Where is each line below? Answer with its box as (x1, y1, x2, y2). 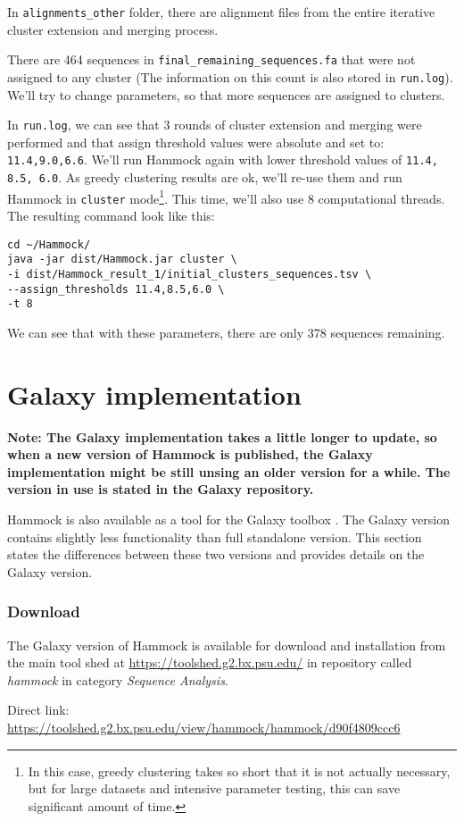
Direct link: (7, 700, 70, 719)
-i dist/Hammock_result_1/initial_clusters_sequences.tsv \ (7, 267, 372, 281)
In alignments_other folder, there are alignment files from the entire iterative (7, 3, 435, 21)
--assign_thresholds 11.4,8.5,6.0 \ (7, 282, 225, 296)
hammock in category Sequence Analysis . (7, 670, 228, 689)
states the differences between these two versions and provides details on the (7, 545, 425, 564)
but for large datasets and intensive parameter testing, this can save (28, 779, 401, 798)
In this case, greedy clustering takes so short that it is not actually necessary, (28, 761, 451, 780)
